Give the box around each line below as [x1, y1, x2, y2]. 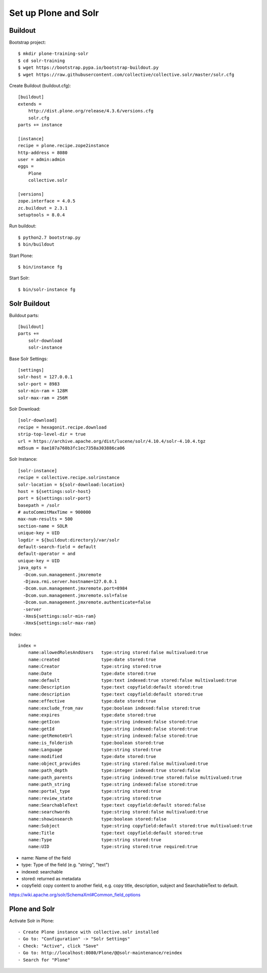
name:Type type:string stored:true [28, 837, 162, 843]
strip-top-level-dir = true [18, 432, 86, 437]
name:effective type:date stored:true [28, 699, 156, 704]
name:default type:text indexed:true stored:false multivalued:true [28, 678, 237, 683]
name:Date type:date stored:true [28, 670, 156, 676]
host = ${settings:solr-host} [18, 488, 91, 494]
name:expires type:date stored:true [28, 712, 156, 718]
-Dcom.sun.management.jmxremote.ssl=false [23, 593, 128, 598]
